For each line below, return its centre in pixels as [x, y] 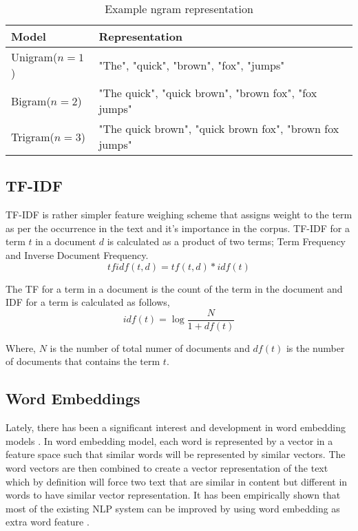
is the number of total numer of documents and [150, 347]
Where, [21, 347]
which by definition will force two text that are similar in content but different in [177, 481]
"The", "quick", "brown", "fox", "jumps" [192, 65]
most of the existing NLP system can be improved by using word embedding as [173, 508]
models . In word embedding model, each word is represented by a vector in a [169, 440]
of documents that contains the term [83, 361]
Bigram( [31, 101]
